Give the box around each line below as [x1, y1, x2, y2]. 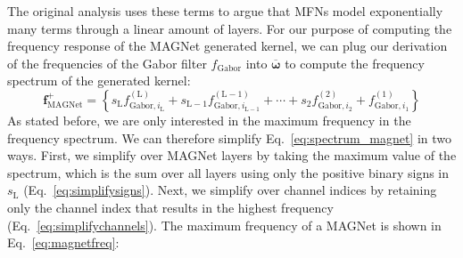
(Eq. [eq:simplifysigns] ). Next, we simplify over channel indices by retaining [23, 181, 437, 199]
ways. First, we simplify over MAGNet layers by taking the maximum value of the [7, 146, 457, 165]
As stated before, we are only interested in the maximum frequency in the [7, 110, 411, 129]
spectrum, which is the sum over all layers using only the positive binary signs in [7, 163, 450, 181]
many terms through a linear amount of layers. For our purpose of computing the [7, 19, 452, 37]
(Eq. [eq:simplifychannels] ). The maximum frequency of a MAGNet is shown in [7, 215, 442, 234]
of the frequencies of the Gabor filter [7, 53, 207, 72]
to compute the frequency [285, 53, 425, 72]
